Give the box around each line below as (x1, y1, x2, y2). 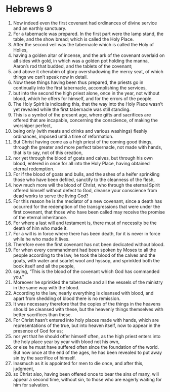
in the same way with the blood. (13, 284, 80, 290)
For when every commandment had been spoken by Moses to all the (13, 247, 156, 253)
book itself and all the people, (13, 263, 75, 269)
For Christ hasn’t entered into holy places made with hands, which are (13, 317, 159, 323)
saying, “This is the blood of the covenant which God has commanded (13, 268, 160, 275)
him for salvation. (13, 382, 50, 388)
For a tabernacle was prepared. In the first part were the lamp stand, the (13, 31, 164, 37)
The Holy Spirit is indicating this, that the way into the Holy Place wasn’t (13, 101, 163, 107)
